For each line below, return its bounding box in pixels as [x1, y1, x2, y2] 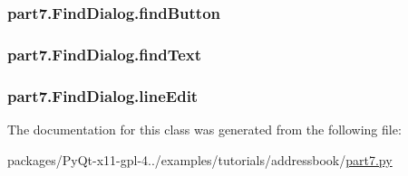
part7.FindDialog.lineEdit [7, 84, 199, 107]
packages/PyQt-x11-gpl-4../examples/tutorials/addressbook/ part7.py [7, 150, 393, 169]
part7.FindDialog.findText [7, 42, 202, 65]
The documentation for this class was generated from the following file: [7, 119, 402, 138]
